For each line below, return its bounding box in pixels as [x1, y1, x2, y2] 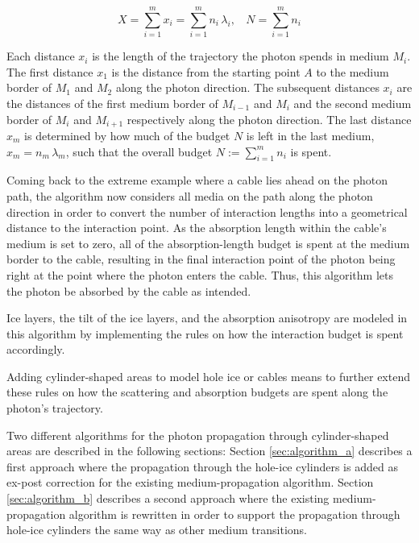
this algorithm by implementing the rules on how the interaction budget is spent [6, 325, 404, 342]
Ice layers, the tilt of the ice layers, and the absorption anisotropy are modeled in [6, 309, 408, 326]
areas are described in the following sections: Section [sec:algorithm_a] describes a [6, 442, 413, 459]
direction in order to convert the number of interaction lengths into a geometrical [6, 203, 408, 220]
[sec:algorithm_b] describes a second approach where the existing [6, 490, 330, 507]
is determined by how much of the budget [24, 126, 230, 143]
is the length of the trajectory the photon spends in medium [92, 48, 389, 64]
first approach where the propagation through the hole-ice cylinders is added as [6, 458, 398, 475]
